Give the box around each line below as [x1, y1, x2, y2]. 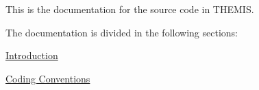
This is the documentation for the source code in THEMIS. [5, 2, 254, 16]
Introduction [5, 48, 58, 63]
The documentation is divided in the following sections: [5, 25, 238, 39]
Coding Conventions [5, 71, 90, 85]
